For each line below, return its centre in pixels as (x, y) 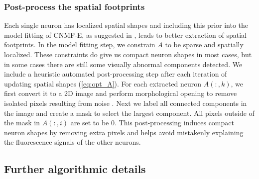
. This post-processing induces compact (174, 123)
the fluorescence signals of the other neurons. (72, 142)
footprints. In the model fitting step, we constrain (80, 45)
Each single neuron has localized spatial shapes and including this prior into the (126, 25)
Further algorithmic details (75, 169)
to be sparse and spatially (204, 45)
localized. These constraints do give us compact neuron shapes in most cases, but (128, 54)
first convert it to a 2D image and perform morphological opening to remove (121, 93)
